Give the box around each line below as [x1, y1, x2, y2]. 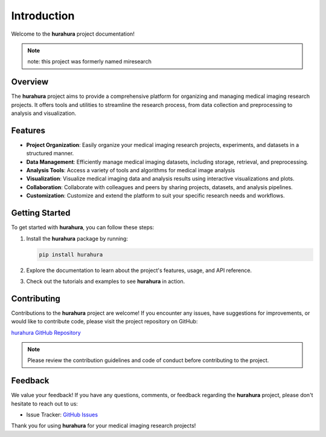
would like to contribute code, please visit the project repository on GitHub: [11, 318, 198, 325]
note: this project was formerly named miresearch [27, 58, 152, 65]
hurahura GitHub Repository [11, 329, 81, 336]
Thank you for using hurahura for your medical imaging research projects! [11, 422, 196, 429]
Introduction [11, 9, 75, 22]
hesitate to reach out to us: [11, 400, 78, 407]
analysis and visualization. [11, 109, 77, 117]
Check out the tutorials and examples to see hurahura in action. [26, 277, 185, 285]
